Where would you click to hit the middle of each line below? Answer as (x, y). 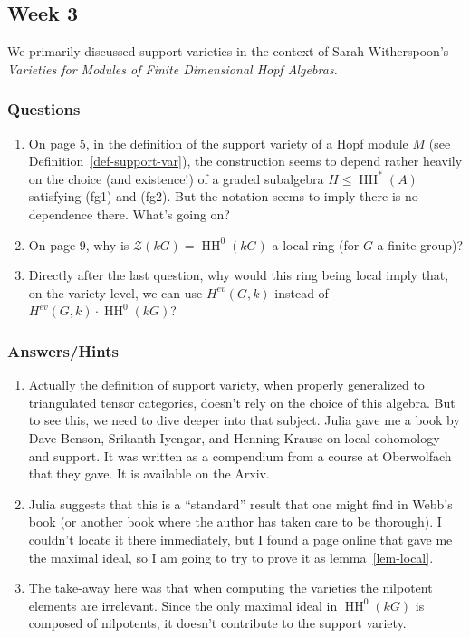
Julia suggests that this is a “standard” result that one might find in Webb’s (240, 503)
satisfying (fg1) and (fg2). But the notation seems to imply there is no (223, 196)
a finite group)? (420, 244)
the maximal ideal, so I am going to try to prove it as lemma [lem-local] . (231, 557)
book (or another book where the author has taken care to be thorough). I (235, 522)
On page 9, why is (79, 244)
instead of (302, 292)
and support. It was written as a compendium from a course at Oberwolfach (240, 455)
